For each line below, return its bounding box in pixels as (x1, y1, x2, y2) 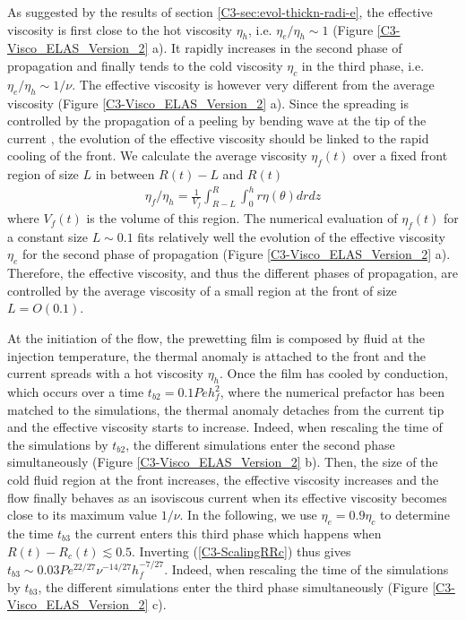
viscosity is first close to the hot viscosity (7, 20, 232, 39)
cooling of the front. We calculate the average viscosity (7, 146, 307, 165)
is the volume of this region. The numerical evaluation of (86, 209, 398, 228)
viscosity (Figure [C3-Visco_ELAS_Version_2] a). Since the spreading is (7, 93, 410, 112)
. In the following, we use (179, 505, 317, 524)
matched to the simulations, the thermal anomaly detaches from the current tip (7, 400, 444, 418)
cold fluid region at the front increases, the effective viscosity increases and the (7, 470, 439, 488)
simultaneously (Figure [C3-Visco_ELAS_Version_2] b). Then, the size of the (7, 452, 438, 471)
